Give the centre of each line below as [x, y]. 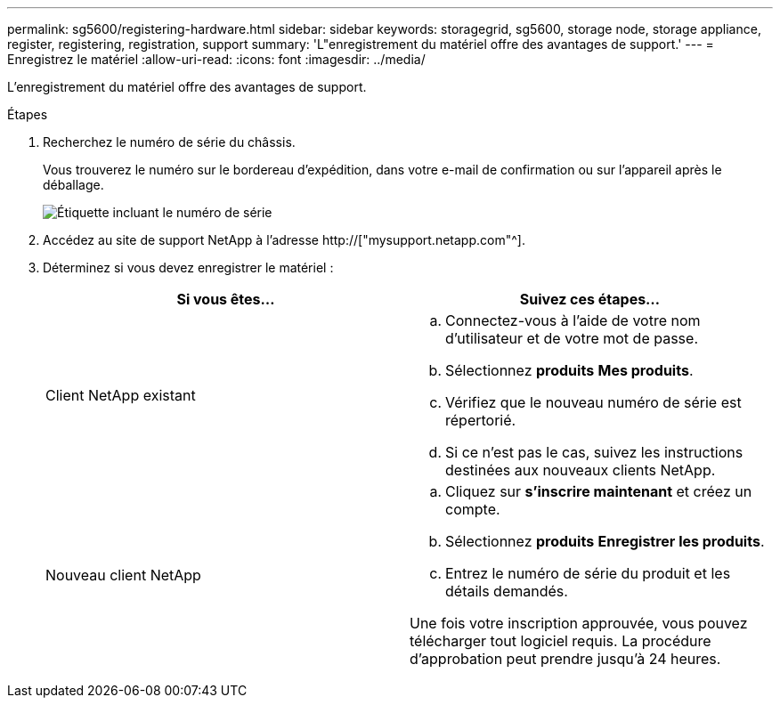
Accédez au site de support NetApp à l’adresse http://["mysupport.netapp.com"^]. [284, 240]
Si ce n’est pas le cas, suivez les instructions [594, 452]
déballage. [73, 185]
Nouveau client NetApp [123, 575]
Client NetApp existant [121, 395]
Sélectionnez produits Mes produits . [569, 370]
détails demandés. [507, 591]
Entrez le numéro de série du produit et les [588, 573]
